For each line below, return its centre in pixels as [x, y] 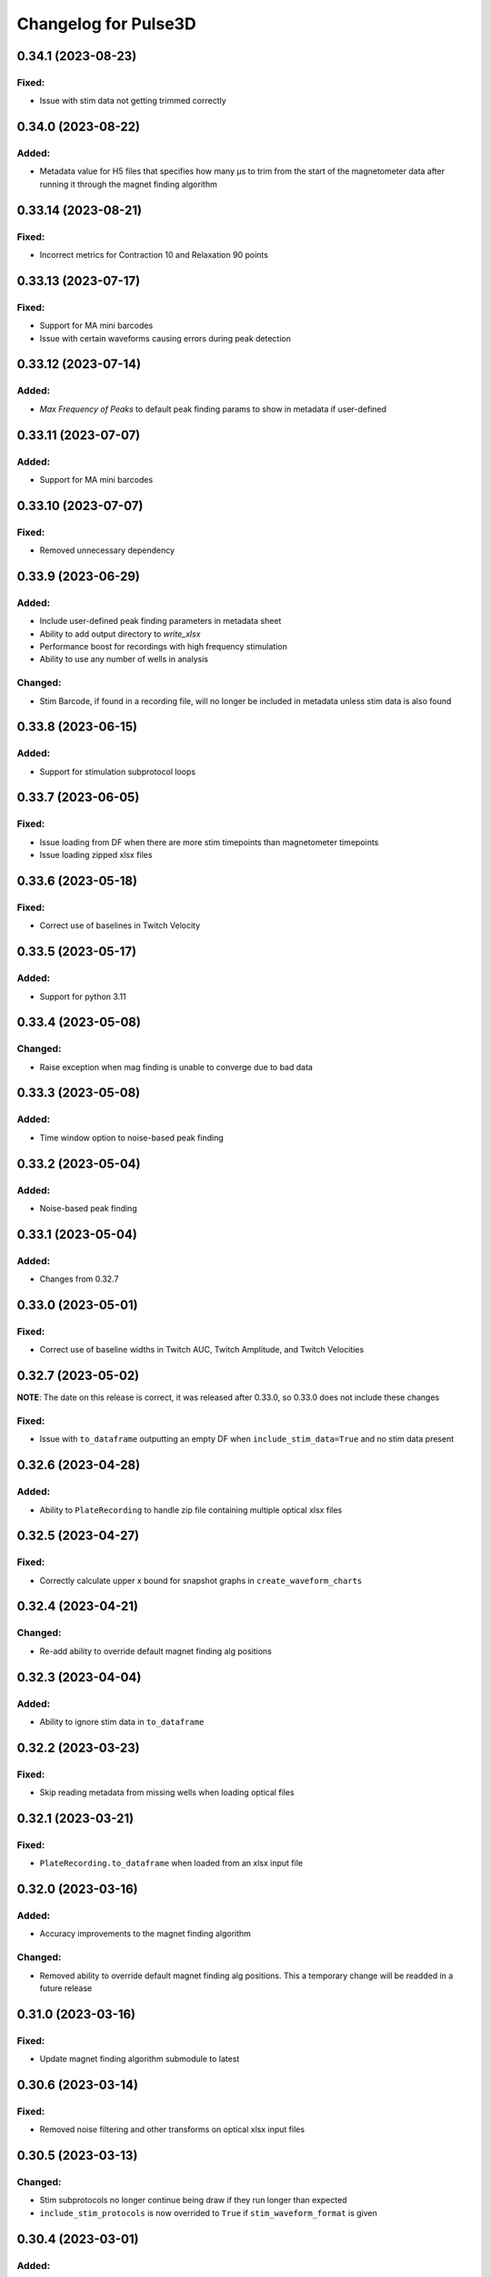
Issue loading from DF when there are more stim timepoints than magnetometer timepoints [209, 842]
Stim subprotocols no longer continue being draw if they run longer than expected [193, 2200]
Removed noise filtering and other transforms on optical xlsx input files [172, 2129]
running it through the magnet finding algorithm [128, 184]
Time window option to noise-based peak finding [132, 1138]
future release [66, 1988]
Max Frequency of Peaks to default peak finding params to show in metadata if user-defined [213, 409]
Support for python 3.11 [83, 996]
